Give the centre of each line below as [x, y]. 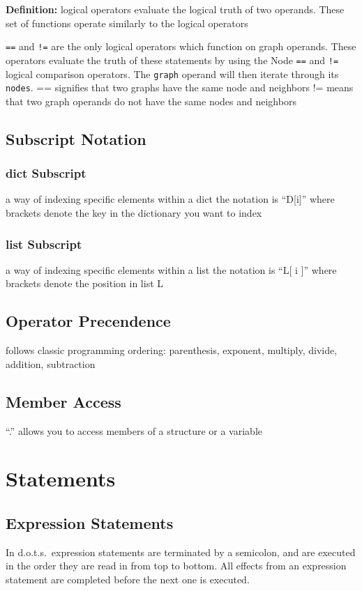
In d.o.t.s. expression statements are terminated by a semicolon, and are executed [181, 552]
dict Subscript [46, 173]
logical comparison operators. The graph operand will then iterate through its [172, 74]
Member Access [63, 401]
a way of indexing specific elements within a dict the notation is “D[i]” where [170, 199]
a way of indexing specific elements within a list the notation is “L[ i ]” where [171, 269]
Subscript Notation [76, 138]
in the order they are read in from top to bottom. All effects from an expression [176, 566]
